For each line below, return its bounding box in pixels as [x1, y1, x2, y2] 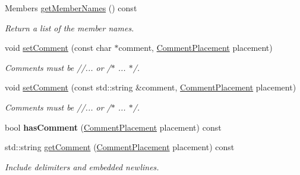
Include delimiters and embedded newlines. [5, 160, 159, 173]
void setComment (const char [5, 41, 112, 54]
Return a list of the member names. [5, 21, 134, 34]
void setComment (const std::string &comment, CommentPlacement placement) [5, 81, 296, 93]
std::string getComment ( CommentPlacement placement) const [5, 141, 235, 153]
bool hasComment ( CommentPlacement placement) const [5, 121, 222, 133]
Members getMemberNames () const [5, 2, 137, 14]
